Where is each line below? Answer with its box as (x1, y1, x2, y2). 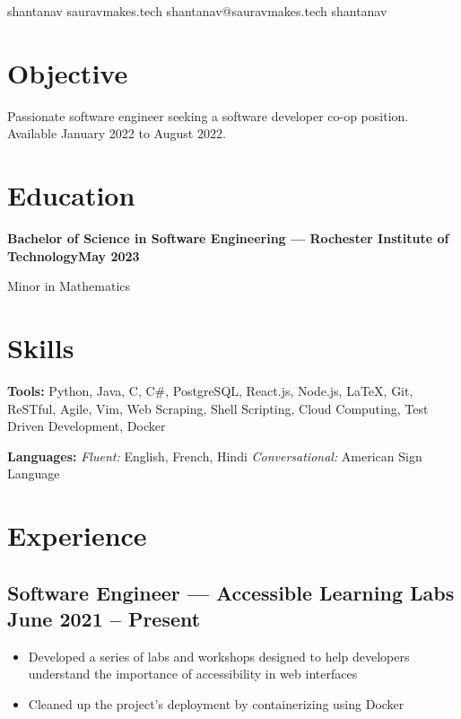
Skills (7, 329, 74, 365)
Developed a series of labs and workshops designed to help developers (28, 646, 410, 665)
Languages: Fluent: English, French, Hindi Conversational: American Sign (7, 446, 422, 465)
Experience (7, 517, 147, 554)
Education (7, 177, 135, 214)
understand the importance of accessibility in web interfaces (28, 664, 358, 683)
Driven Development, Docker (7, 416, 166, 435)
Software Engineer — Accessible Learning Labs (7, 578, 455, 606)
